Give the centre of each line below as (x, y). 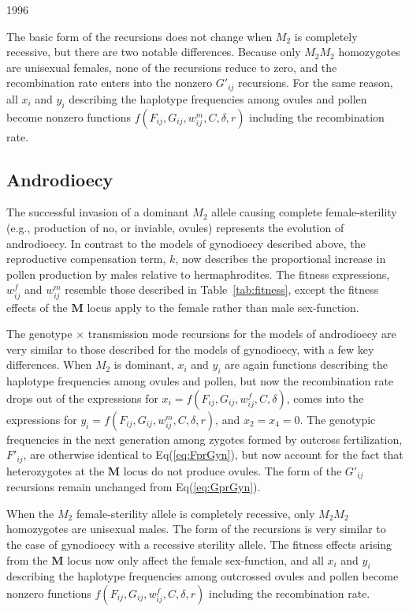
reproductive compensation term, (86, 259)
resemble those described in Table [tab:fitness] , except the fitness (222, 289)
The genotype (39, 334)
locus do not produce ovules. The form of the (232, 470)
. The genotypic (338, 419)
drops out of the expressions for (82, 398)
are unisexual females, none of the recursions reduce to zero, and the (172, 67)
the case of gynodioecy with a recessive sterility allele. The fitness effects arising (199, 544)
